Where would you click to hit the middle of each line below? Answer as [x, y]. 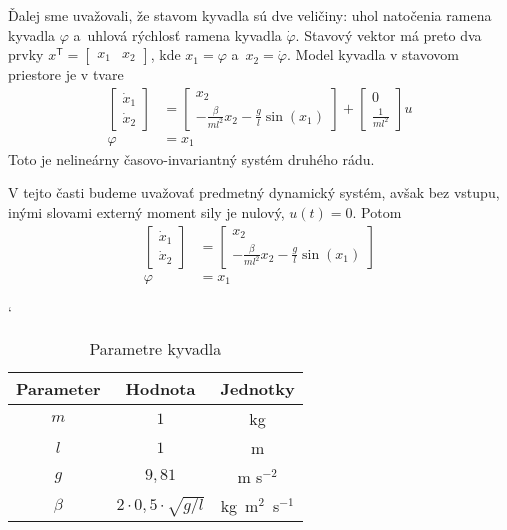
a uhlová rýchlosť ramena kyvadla [177, 34]
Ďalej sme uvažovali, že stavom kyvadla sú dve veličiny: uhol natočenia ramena [250, 15]
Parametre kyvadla [155, 349]
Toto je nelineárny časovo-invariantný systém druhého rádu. [191, 158]
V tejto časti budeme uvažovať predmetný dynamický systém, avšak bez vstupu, [254, 192]
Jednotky [257, 389]
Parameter [58, 389]
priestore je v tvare [66, 74]
